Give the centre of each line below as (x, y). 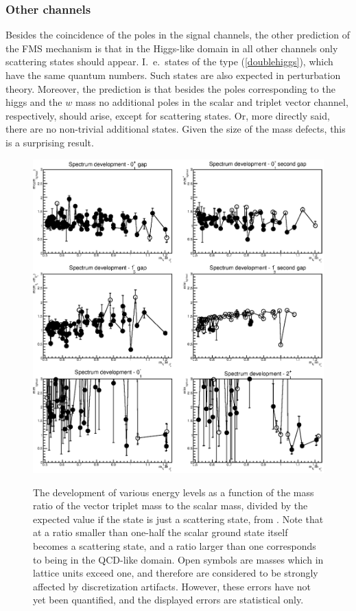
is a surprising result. (50, 142)
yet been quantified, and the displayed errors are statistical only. (168, 600)
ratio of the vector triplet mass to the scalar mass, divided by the (170, 506)
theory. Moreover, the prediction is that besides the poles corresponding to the (170, 88)
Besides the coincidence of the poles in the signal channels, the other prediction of (178, 35)
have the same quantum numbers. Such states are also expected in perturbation (173, 75)
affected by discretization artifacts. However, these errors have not (172, 586)
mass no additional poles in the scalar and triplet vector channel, (212, 102)
